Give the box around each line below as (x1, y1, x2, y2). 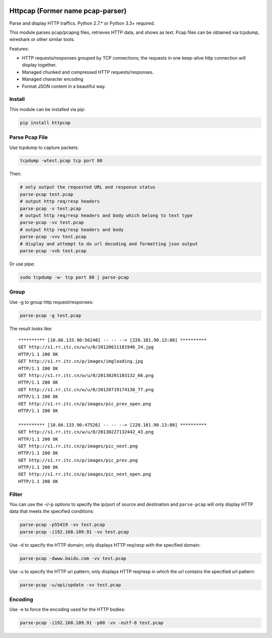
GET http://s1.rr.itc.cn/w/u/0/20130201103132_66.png (18, 373, 154, 378)
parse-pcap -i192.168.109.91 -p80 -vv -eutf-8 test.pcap (20, 620, 164, 626)
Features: (9, 45, 29, 51)
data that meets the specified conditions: (9, 508, 94, 514)
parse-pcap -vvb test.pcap (20, 248, 87, 253)
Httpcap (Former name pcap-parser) (9, 7, 127, 15)
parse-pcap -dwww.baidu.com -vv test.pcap (20, 555, 126, 561)
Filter (9, 491, 23, 498)
